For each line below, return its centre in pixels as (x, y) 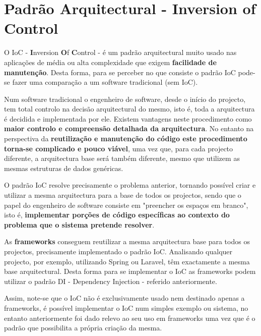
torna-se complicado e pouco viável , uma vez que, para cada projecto (119, 148)
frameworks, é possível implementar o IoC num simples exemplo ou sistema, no (126, 307)
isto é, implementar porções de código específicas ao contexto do (117, 215)
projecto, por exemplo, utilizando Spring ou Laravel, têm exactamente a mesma (127, 261)
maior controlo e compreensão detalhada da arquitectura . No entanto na (129, 128)
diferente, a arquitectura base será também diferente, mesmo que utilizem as (122, 158)
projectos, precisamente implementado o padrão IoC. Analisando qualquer (118, 251)
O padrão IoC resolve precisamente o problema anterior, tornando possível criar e (130, 185)
